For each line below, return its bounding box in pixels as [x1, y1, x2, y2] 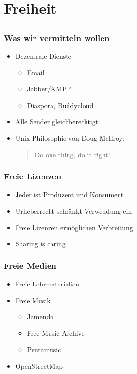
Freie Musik [15, 295, 51, 305]
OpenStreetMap [15, 361, 63, 371]
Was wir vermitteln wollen [4, 31, 110, 44]
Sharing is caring [15, 239, 66, 249]
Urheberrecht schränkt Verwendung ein [15, 206, 132, 216]
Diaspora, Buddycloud [27, 100, 94, 110]
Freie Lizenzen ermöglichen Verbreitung [15, 222, 133, 232]
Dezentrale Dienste [15, 51, 72, 61]
